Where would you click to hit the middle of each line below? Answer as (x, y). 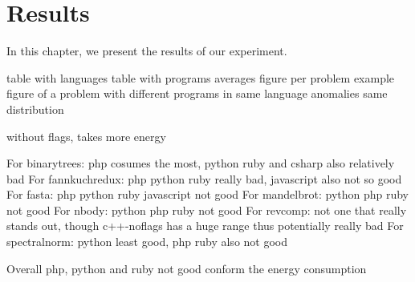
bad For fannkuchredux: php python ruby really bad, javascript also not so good (204, 178)
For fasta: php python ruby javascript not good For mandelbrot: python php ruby (208, 194)
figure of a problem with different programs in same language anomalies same (197, 93)
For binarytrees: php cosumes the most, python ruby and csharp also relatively (201, 163)
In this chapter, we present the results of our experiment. (147, 51)
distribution (35, 109)
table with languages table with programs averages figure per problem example (201, 77)
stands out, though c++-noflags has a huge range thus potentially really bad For (205, 226)
